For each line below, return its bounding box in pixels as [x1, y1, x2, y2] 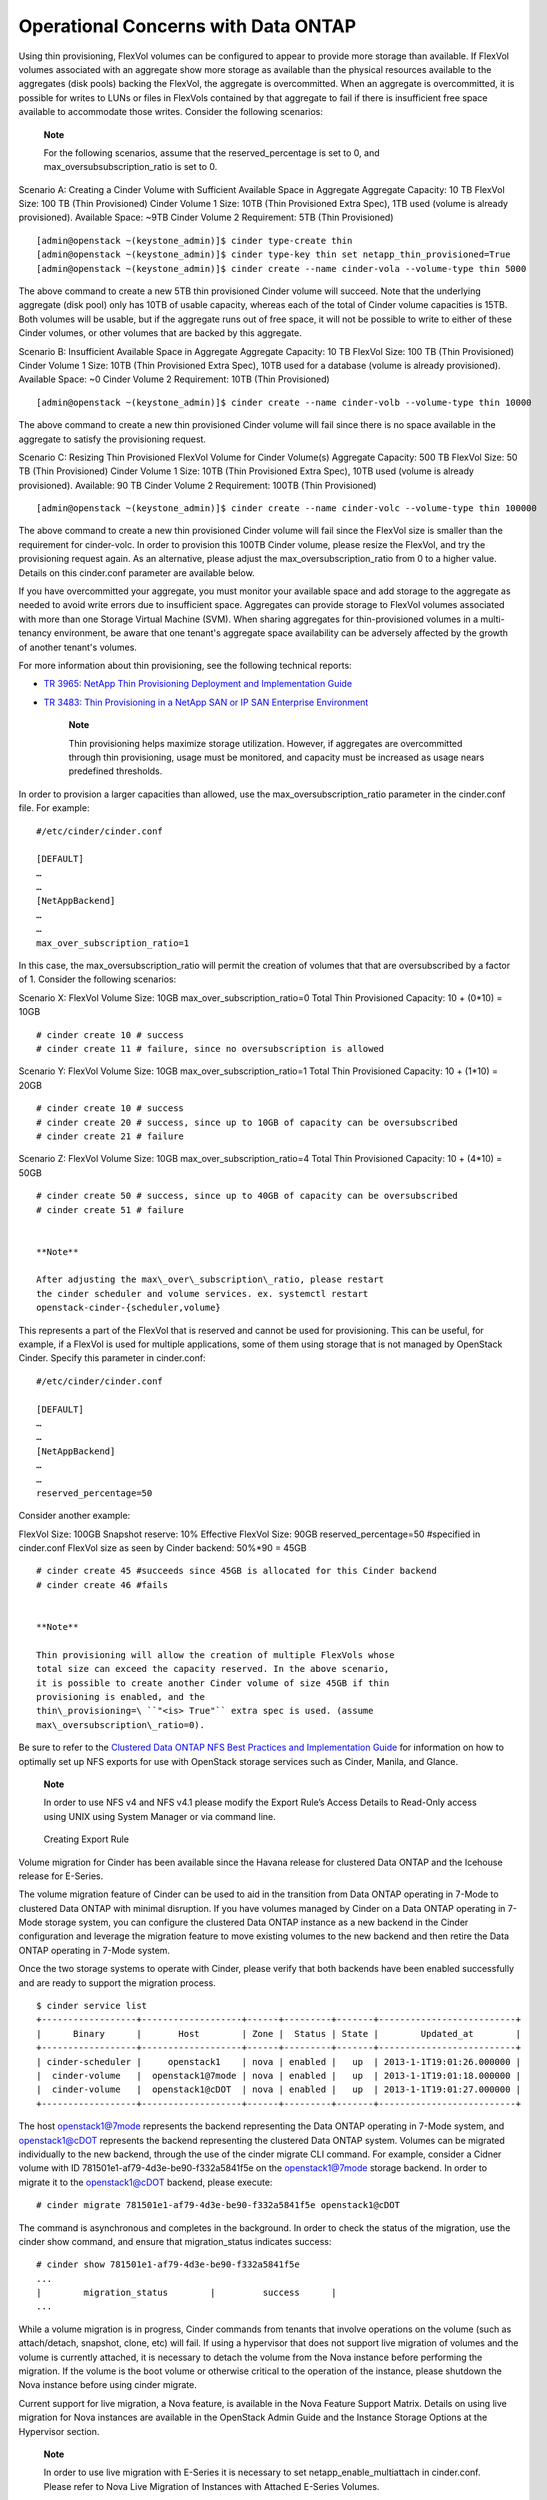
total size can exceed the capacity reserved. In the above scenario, [36, 1663, 390, 1675]
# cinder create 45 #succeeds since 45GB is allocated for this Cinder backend [36, 1565, 437, 1577]
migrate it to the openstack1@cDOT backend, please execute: [18, 2176, 273, 2188]
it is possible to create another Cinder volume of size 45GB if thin [36, 1677, 390, 1689]
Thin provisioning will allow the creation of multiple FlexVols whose [36, 1649, 395, 1660]
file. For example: [18, 802, 90, 814]
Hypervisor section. [18, 2425, 100, 2437]
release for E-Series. [18, 1870, 104, 1882]
